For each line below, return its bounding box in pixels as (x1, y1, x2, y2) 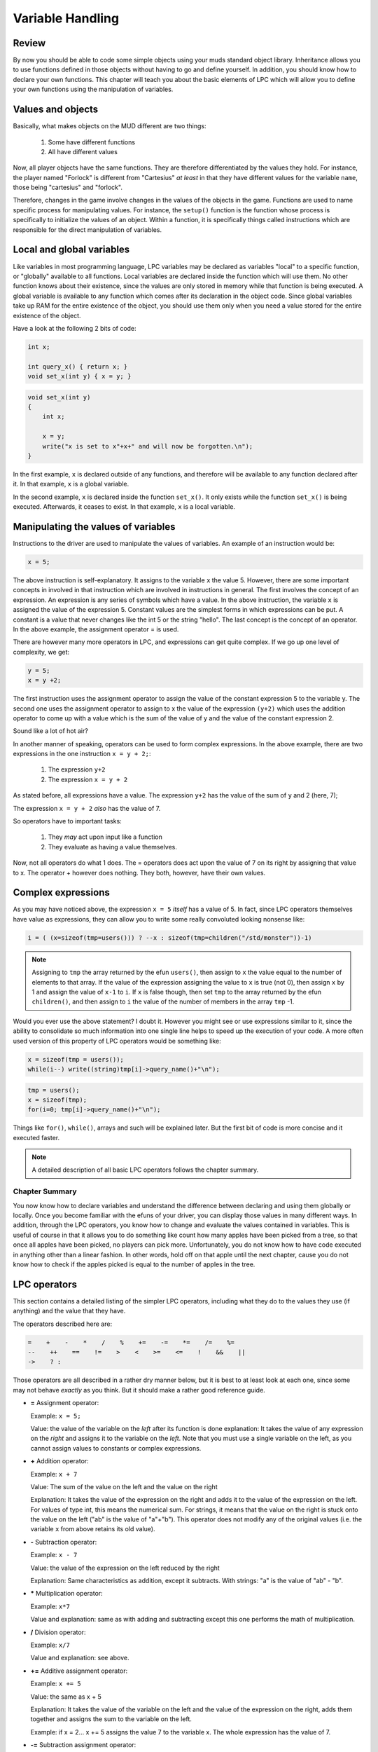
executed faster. (13, 1133, 59, 1142)
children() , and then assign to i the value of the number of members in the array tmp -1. (31, 997, 295, 1006)
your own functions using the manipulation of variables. (13, 85, 174, 94)
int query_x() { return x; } (27, 362, 128, 371)
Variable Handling (13, 11, 119, 26)
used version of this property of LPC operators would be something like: (13, 1036, 222, 1045)
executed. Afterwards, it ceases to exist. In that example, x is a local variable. (13, 502, 236, 511)
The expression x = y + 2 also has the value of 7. (13, 804, 161, 812)
